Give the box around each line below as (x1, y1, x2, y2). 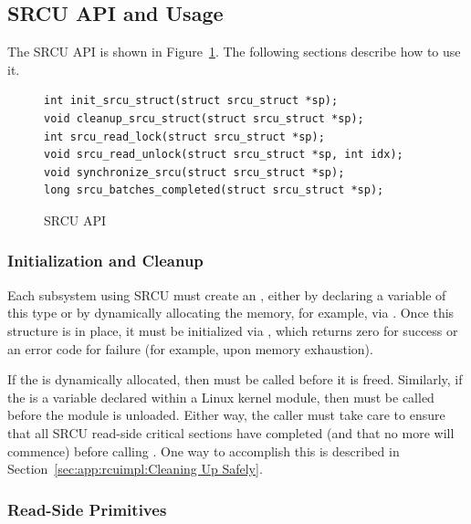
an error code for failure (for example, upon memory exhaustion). (7, 339, 373, 358)
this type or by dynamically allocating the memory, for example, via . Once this (7, 303, 455, 322)
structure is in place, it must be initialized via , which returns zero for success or (7, 320, 458, 340)
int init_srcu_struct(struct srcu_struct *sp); (44, 94, 339, 108)
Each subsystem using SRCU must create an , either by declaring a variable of (7, 285, 446, 304)
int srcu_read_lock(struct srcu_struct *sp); (44, 130, 325, 143)
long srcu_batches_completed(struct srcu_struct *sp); (44, 183, 384, 197)
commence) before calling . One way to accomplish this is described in (7, 441, 400, 460)
